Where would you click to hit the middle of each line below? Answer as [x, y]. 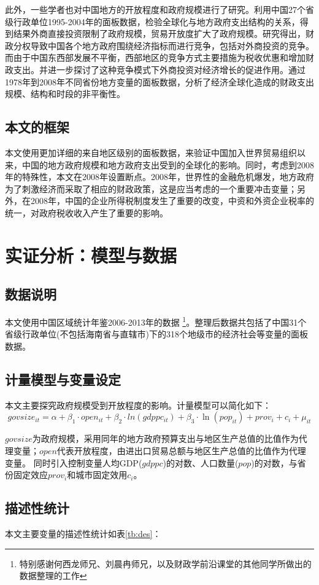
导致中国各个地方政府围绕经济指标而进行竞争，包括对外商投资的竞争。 [172, 45]
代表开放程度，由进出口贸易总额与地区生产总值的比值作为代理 [181, 450]
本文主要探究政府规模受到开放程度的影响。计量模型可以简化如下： [138, 405]
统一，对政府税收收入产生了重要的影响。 [86, 212]
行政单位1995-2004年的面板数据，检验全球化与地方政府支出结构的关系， [156, 21]
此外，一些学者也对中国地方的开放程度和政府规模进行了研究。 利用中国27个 [155, 9]
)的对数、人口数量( [201, 462]
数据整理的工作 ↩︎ [53, 575]
